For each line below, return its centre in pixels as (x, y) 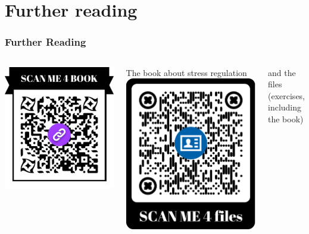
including (285, 107)
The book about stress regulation (186, 72)
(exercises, (287, 95)
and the (282, 72)
